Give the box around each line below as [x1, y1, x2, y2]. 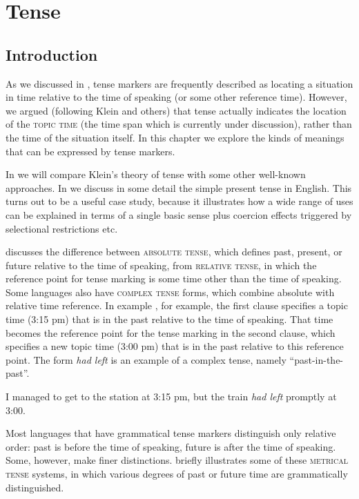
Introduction [6, 43, 98, 65]
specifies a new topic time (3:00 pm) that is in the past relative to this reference [6, 339, 344, 353]
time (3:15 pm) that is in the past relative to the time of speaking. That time [6, 312, 333, 326]
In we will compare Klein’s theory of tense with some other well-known [6, 167, 306, 182]
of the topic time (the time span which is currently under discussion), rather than [6, 117, 352, 131]
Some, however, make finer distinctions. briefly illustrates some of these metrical [6, 453, 348, 467]
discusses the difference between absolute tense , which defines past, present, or [6, 244, 342, 259]
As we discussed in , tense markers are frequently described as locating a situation [6, 76, 353, 90]
